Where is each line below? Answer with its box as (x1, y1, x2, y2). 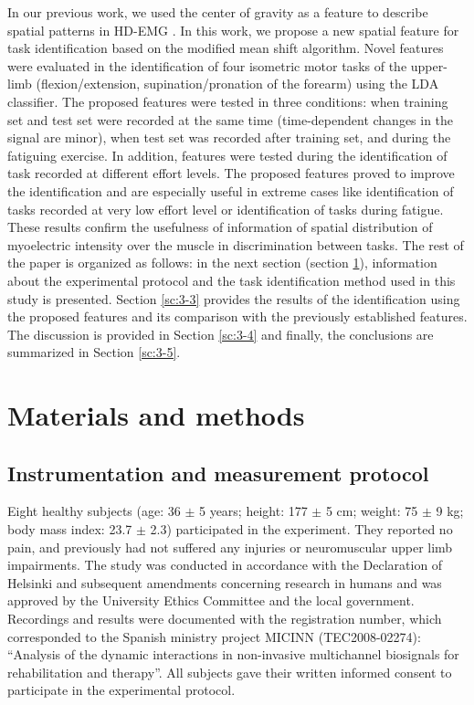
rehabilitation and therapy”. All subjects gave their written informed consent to (7, 662, 452, 681)
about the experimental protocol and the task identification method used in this (7, 270, 456, 289)
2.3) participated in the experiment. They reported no (150, 520, 453, 539)
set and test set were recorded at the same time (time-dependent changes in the (7, 110, 454, 129)
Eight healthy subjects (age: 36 (7, 501, 181, 521)
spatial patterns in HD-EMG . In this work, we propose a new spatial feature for (7, 20, 459, 39)
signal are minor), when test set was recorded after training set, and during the (7, 128, 451, 147)
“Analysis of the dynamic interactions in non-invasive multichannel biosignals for (7, 645, 459, 664)
